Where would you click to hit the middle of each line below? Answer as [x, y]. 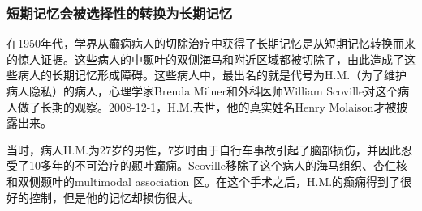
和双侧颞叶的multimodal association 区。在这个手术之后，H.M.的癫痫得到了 [204, 181]
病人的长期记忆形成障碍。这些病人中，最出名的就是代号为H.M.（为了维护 [212, 75]
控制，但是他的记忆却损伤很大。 [114, 197]
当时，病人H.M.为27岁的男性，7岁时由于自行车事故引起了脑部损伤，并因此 [204, 149]
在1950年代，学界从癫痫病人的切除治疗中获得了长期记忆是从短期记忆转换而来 [211, 43]
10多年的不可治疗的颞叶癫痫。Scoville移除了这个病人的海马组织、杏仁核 [218, 165]
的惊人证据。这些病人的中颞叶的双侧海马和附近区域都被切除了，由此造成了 [205, 59]
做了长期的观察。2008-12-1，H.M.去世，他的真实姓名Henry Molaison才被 [207, 106]
